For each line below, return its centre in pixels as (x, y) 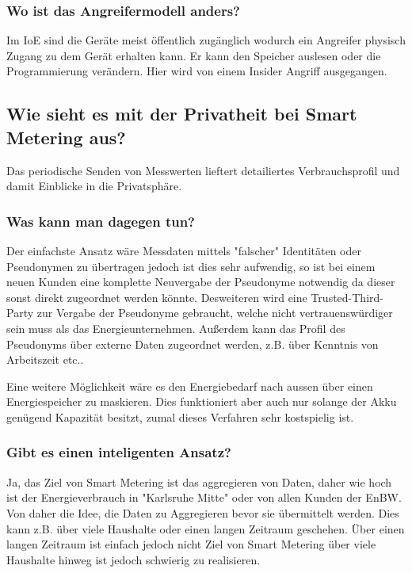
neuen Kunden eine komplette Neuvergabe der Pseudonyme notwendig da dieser (201, 282)
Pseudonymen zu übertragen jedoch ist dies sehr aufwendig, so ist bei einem (191, 266)
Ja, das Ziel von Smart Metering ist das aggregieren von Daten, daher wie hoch (199, 481)
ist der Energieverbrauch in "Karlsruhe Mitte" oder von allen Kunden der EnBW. (204, 497)
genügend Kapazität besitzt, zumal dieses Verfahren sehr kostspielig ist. (180, 416)
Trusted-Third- (347, 297)
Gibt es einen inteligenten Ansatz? (119, 452)
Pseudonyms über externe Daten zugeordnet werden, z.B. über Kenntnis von (193, 344)
